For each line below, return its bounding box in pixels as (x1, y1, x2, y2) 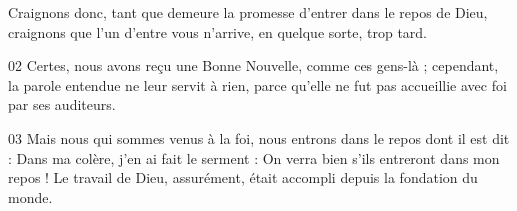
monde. (8, 186, 53, 207)
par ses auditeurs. (8, 94, 116, 115)
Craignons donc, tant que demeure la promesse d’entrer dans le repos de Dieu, (8, 2, 488, 22)
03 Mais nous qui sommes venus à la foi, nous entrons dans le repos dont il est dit (8, 127, 510, 148)
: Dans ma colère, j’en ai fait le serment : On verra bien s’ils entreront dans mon (8, 147, 500, 168)
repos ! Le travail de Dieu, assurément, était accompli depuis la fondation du (8, 167, 478, 188)
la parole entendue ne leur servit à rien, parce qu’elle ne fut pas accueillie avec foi (8, 74, 507, 95)
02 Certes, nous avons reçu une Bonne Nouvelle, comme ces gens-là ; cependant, (8, 55, 499, 76)
